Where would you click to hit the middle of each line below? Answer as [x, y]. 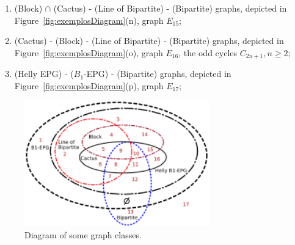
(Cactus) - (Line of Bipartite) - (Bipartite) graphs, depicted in [170, 8]
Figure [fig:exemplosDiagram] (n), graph [89, 20]
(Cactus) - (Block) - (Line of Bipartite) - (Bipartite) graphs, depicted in [149, 41]
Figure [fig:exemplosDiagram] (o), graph [89, 52]
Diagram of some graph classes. [83, 235]
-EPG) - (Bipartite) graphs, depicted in [158, 74]
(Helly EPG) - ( [44, 74]
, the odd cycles [208, 52]
